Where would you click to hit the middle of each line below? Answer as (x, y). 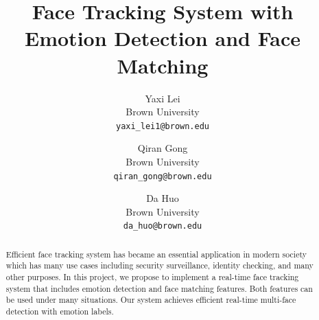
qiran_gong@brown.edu (163, 176)
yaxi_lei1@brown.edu (163, 126)
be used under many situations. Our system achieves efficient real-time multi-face (151, 300)
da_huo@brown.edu (163, 226)
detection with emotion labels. (60, 311)
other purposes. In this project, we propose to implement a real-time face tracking (152, 277)
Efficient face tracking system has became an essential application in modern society (156, 254)
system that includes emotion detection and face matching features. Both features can (159, 288)
